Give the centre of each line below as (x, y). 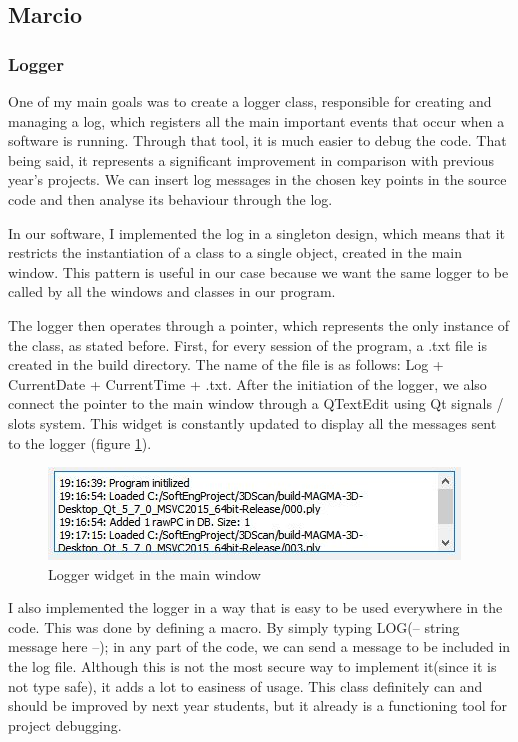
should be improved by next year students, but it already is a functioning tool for (258, 705)
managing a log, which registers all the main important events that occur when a (256, 120)
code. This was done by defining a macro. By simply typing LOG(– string (234, 626)
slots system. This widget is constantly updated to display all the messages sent (252, 422)
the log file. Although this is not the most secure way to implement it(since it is (252, 666)
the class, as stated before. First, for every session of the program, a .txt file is (248, 344)
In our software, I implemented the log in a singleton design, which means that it (256, 232)
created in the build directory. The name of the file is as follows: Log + (226, 364)
